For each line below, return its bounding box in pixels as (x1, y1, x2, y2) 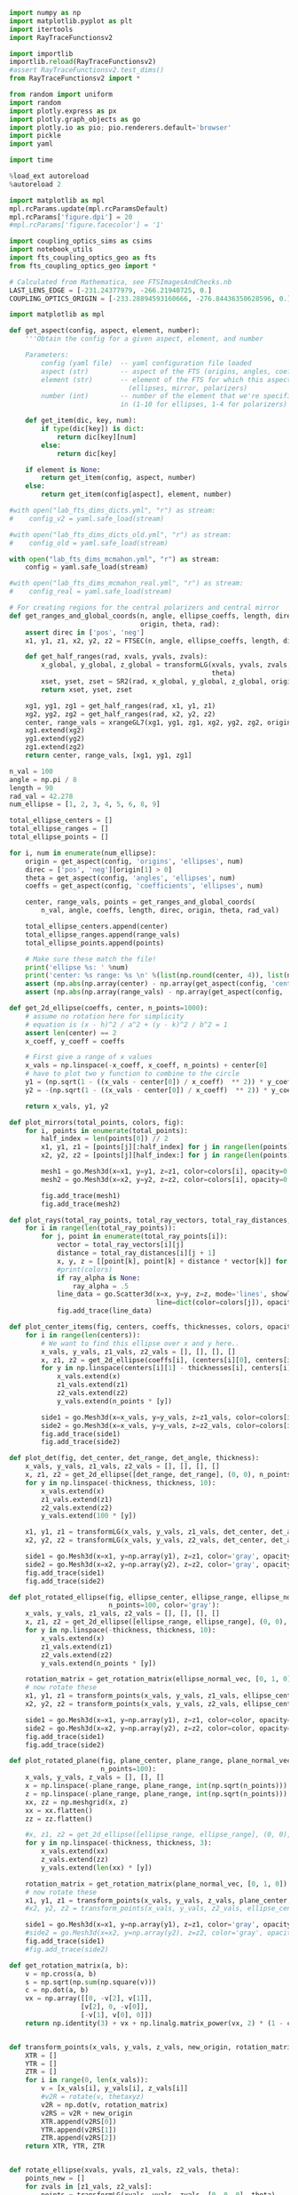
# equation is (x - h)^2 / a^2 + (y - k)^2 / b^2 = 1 (25, 1020, 228, 1029)
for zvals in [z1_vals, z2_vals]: (25, 2182, 153, 2191)
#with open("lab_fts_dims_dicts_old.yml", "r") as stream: (9, 530, 232, 539)
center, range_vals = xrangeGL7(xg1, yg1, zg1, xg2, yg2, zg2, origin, (25, 718, 295, 727)
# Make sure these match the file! (25, 954, 157, 963)
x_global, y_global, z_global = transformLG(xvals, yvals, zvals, (41, 660, 292, 670)
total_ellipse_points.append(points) (25, 938, 165, 947)
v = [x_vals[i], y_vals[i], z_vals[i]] (41, 2084, 189, 2093)
